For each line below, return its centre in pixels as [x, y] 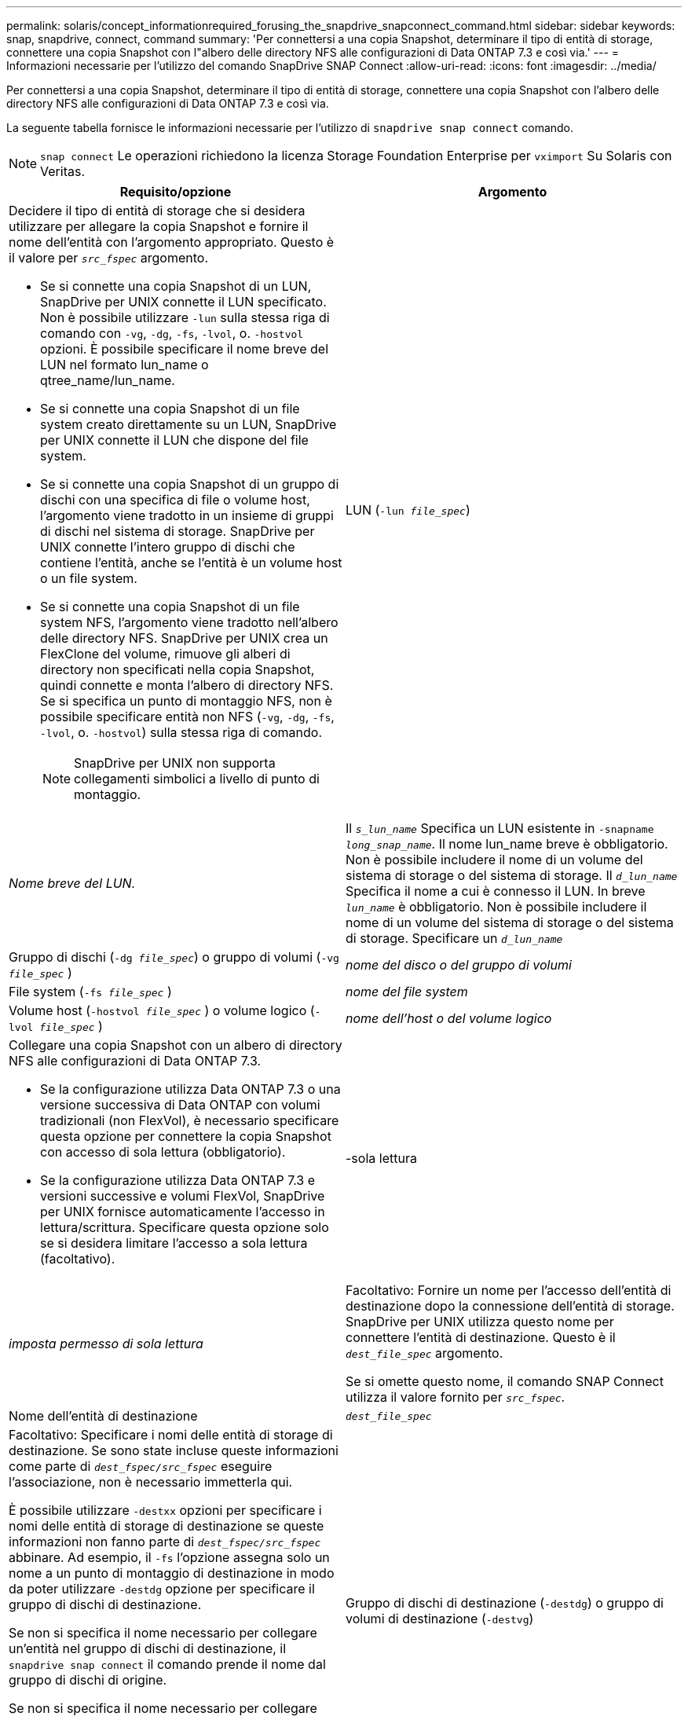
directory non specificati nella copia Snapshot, [177, 669]
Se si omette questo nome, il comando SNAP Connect [505, 1381]
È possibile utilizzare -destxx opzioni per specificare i [165, 1510]
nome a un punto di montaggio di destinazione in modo [172, 1573]
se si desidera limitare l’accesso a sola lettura [174, 1243]
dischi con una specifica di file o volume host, [175, 500]
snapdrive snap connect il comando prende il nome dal [167, 1664]
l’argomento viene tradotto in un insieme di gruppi [187, 515]
